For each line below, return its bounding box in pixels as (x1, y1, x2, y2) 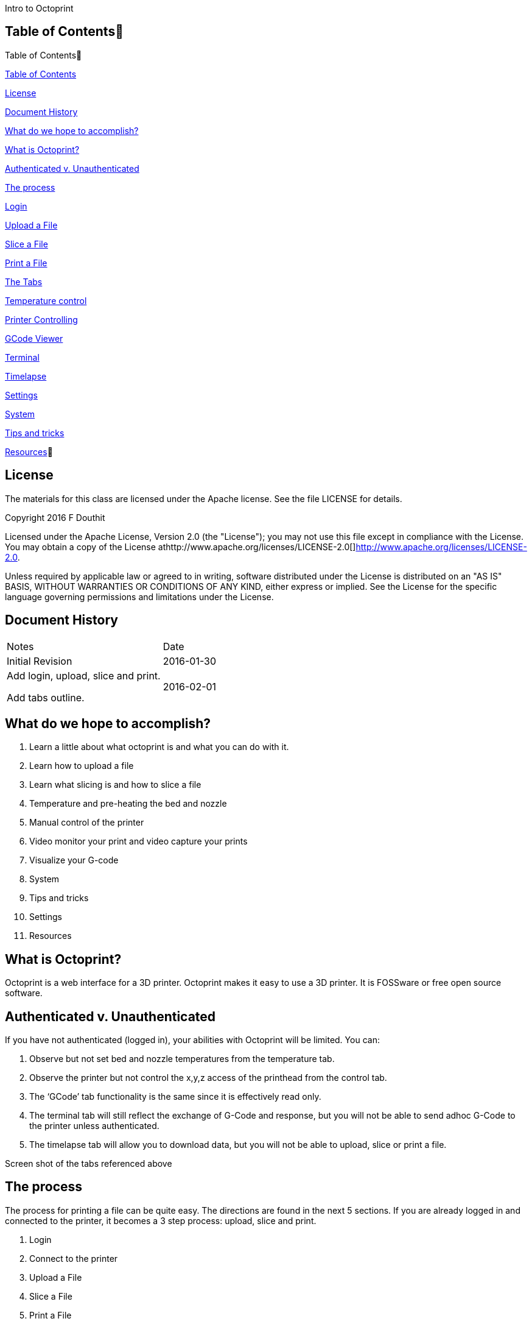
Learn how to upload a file (29, 760, 134, 771)
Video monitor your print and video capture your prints (29, 836, 248, 847)
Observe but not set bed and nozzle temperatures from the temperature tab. (29, 1053, 335, 1064)
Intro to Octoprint (5, 3, 74, 13)
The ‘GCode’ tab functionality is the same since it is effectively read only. (29, 1091, 321, 1102)
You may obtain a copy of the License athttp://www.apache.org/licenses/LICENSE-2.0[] (5, 541, 356, 552)
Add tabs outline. (7, 691, 85, 704)
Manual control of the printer (29, 817, 144, 828)
